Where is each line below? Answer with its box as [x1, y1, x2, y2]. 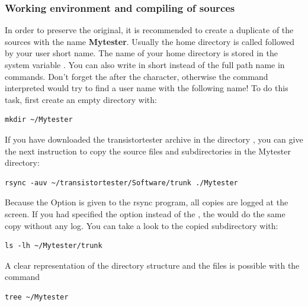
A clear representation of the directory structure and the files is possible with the [5, 259, 300, 271]
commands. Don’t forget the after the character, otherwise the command [5, 70, 268, 82]
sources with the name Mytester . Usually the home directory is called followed [5, 35, 295, 47]
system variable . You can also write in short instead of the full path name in [5, 59, 285, 70]
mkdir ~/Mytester [5, 115, 73, 124]
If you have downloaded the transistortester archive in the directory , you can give [5, 133, 303, 145]
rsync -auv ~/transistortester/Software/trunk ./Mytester [5, 178, 238, 187]
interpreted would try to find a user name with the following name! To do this [5, 82, 288, 94]
